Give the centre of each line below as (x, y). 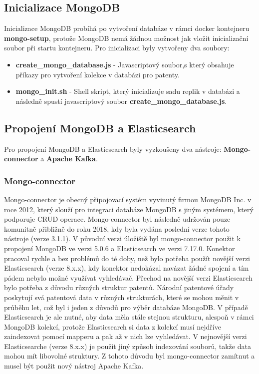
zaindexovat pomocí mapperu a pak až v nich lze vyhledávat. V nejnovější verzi (126, 336)
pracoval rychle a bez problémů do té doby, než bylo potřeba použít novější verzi (127, 258)
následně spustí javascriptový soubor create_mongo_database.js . (121, 101)
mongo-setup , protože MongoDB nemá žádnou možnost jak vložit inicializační (126, 38)
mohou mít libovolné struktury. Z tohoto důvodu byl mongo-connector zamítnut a (129, 356)
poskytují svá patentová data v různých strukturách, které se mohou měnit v (122, 297)
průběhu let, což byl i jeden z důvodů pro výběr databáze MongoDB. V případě (126, 307)
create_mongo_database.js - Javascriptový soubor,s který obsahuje (125, 64)
